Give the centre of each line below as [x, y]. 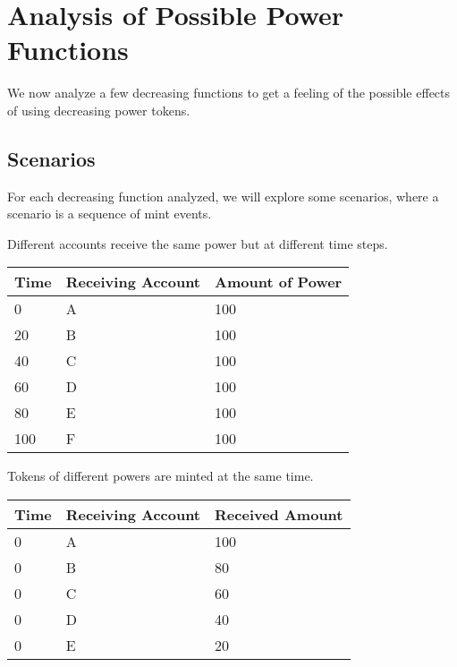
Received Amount [279, 515]
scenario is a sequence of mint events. [110, 214]
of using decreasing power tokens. [99, 110]
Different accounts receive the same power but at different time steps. [198, 243]
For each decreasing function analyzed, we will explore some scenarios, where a [223, 196]
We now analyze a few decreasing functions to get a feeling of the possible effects [229, 93]
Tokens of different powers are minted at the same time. [161, 476]
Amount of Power [279, 282]
